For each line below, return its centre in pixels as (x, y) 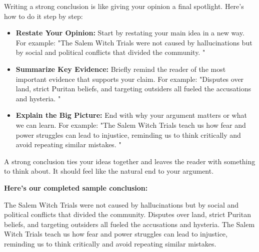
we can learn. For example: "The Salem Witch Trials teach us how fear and (131, 125)
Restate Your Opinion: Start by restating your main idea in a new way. (130, 33)
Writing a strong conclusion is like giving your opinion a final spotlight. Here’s (124, 6)
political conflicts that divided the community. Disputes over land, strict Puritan (127, 214)
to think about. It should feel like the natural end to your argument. (109, 171)
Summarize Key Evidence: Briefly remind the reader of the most (121, 69)
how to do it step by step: (43, 16)
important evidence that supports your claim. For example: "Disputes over (130, 79)
